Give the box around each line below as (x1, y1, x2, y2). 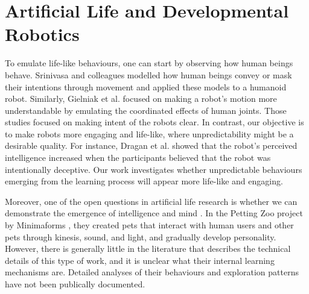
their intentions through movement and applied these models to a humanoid (5, 80, 287, 93)
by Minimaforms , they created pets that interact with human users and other (5, 219, 294, 231)
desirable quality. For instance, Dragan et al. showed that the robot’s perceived (5, 139, 298, 152)
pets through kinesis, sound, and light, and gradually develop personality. (5, 230, 276, 243)
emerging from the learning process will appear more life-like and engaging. (5, 175, 283, 187)
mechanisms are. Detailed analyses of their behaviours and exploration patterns (5, 266, 299, 278)
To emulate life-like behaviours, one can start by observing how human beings (5, 57, 293, 69)
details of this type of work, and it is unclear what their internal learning (5, 254, 275, 266)
